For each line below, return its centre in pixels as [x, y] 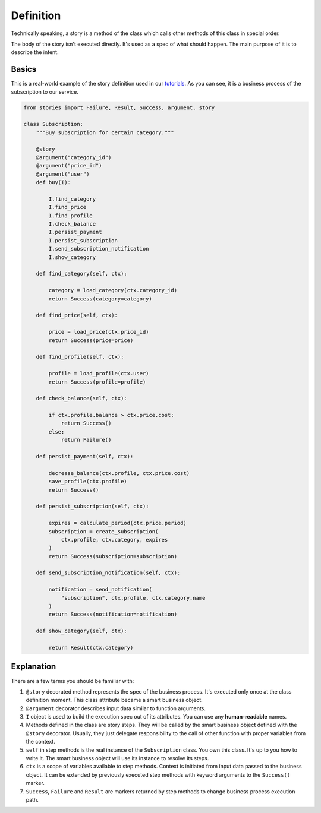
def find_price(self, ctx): [77, 315]
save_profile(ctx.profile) [88, 482]
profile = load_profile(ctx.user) [99, 374]
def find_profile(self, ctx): [80, 357]
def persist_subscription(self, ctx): [92, 507]
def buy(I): [53, 182]
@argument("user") [63, 174]
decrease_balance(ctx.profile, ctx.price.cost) [119, 473]
